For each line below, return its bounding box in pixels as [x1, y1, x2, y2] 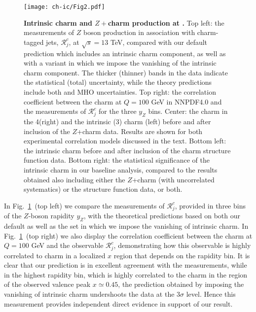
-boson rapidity [28, 210, 74, 221]
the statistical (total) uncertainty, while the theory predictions [24, 77, 212, 87]
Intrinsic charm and [24, 17, 92, 28]
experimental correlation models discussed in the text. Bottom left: [24, 136, 226, 146]
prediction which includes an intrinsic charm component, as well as [24, 48, 226, 58]
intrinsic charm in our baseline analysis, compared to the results [24, 164, 218, 174]
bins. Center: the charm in [148, 106, 228, 116]
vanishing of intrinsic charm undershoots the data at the [4, 288, 175, 299]
